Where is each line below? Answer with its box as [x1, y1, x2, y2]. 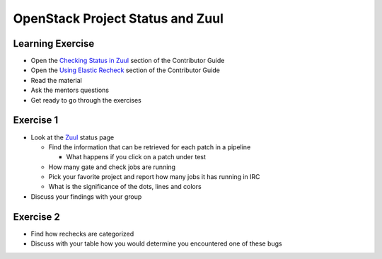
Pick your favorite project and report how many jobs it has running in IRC [48, 173, 261, 181]
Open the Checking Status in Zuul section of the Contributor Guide [30, 57, 225, 65]
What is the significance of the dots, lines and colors [48, 183, 202, 191]
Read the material [30, 76, 83, 84]
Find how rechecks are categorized [30, 229, 134, 238]
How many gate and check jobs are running [48, 163, 176, 171]
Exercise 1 [13, 114, 59, 127]
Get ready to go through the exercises [30, 96, 141, 104]
